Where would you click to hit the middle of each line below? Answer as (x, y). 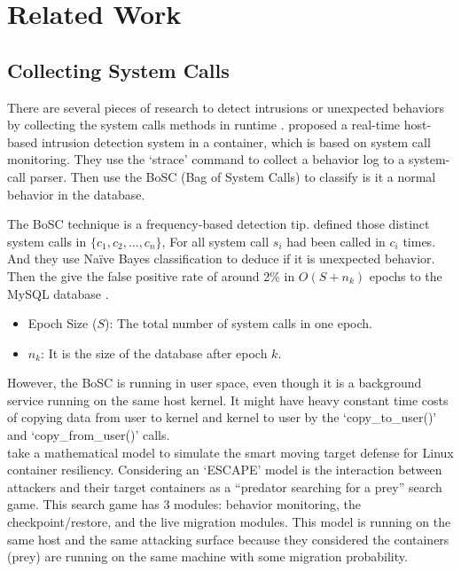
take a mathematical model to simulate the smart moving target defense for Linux (230, 452)
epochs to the (406, 275)
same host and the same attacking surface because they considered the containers (228, 539)
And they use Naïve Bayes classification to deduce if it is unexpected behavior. (221, 259)
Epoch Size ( (63, 323)
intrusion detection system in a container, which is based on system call (236, 141)
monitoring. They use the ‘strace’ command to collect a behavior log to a (206, 159)
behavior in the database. (76, 194)
